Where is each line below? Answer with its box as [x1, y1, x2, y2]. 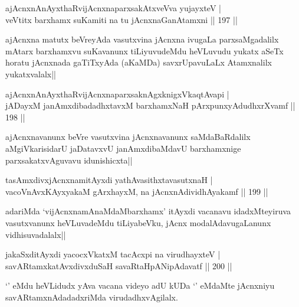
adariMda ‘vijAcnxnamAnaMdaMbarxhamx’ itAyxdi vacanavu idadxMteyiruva [5, 205, 291, 217]
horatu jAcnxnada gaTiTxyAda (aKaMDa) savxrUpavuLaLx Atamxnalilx [5, 56, 272, 68]
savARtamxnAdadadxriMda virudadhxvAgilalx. [5, 290, 178, 303]
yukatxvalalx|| [5, 67, 56, 80]
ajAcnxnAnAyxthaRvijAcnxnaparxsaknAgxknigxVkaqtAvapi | [5, 87, 229, 100]
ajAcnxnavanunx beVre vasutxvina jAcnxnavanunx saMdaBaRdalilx [5, 130, 251, 143]
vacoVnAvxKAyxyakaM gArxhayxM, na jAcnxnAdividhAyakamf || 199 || [5, 185, 268, 197]
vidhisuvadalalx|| [5, 228, 66, 240]
